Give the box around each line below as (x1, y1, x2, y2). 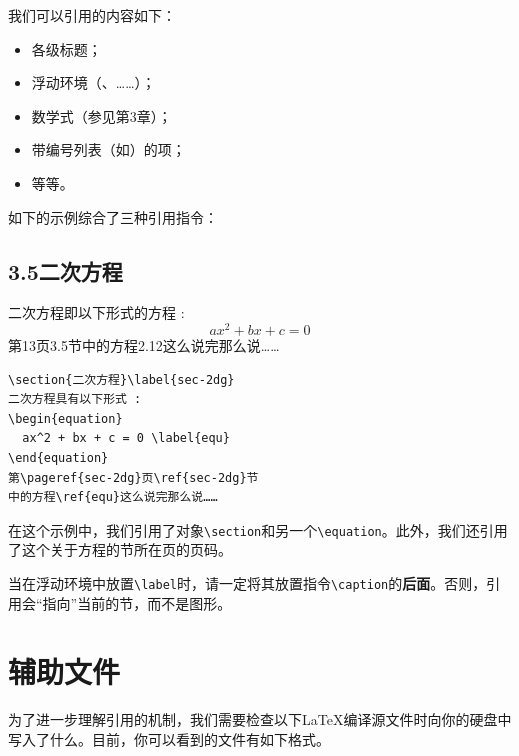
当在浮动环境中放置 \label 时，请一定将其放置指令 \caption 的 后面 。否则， (8, 573, 487, 594)
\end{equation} (8, 451, 109, 465)
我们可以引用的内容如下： (8, 5, 176, 25)
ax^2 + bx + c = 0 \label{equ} (22, 431, 230, 446)
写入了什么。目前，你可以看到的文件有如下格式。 (8, 729, 330, 749)
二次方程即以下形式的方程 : (8, 302, 185, 323)
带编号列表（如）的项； (31, 139, 186, 160)
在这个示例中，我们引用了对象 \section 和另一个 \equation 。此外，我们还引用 (8, 519, 508, 540)
